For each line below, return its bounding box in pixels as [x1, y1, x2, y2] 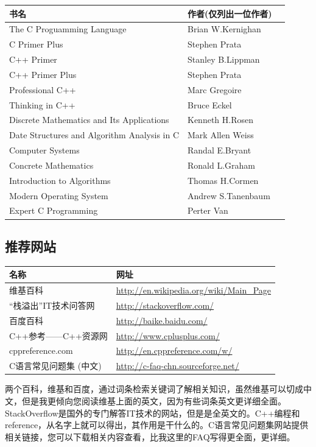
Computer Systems [9, 144, 80, 157]
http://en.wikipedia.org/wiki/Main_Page [116, 284, 272, 297]
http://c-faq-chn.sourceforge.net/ [116, 359, 239, 372]
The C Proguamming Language [9, 23, 127, 35]
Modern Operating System [9, 189, 108, 202]
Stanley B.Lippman [188, 53, 260, 66]
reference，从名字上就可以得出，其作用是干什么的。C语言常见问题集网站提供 [5, 418, 309, 431]
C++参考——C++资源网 [9, 329, 108, 342]
